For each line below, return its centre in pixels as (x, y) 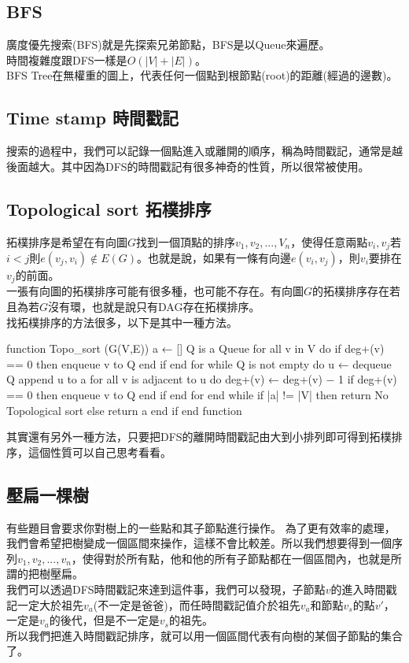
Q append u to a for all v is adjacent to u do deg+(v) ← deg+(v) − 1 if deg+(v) (202, 379)
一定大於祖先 (50, 604)
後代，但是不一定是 (110, 620)
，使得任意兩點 (329, 241)
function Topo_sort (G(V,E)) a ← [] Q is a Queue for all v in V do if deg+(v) (195, 348)
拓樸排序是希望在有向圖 (67, 241)
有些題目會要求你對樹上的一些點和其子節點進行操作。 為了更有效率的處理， (201, 527)
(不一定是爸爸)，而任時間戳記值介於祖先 (197, 604)
